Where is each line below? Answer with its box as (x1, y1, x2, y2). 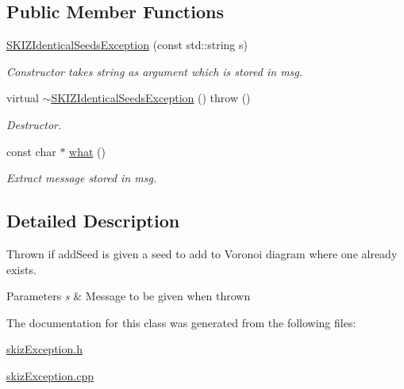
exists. (6, 261, 37, 277)
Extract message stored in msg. (6, 170, 157, 186)
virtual (6, 90, 39, 106)
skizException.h (6, 341, 83, 357)
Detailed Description (6, 208, 180, 233)
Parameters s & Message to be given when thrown (6, 288, 251, 304)
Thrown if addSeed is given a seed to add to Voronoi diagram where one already (6, 245, 398, 261)
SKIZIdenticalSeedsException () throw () (51, 90, 251, 106)
